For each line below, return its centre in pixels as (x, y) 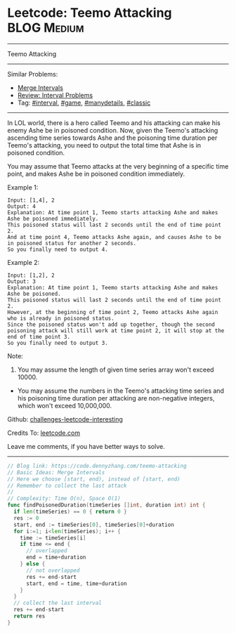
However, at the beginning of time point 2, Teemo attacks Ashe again (113, 312)
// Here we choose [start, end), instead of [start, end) (94, 479)
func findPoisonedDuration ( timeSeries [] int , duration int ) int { (106, 505)
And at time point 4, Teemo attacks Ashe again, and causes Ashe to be (114, 237)
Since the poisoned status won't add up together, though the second (111, 325)
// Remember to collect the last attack (67, 485)
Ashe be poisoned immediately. (53, 218)
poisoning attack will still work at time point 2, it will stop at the (116, 331)
